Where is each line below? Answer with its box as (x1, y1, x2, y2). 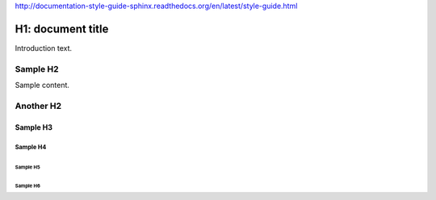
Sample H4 (15, 144, 47, 152)
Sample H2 (15, 63, 60, 74)
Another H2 (15, 100, 62, 111)
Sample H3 (15, 122, 52, 132)
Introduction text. (15, 43, 73, 52)
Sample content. (15, 81, 70, 90)
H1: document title (15, 22, 109, 35)
